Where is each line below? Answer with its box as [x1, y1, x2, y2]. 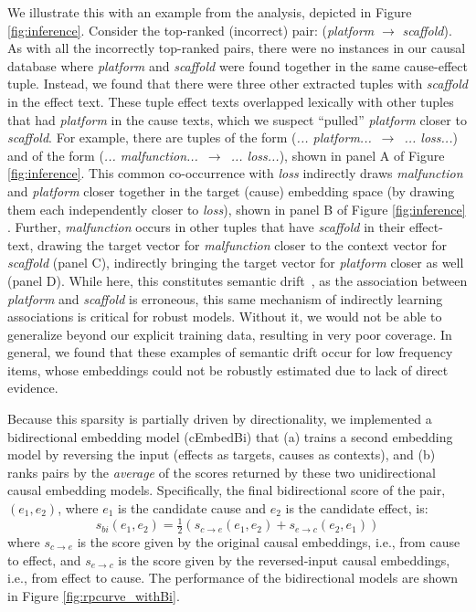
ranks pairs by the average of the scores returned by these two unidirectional [7, 462, 437, 481]
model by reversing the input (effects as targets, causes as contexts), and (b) [7, 445, 436, 464]
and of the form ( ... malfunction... [7, 145, 198, 164]
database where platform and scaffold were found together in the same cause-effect [7, 56, 468, 75]
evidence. [7, 378, 58, 397]
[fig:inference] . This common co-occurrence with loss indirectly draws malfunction [7, 164, 463, 183]
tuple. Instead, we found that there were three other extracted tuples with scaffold [7, 74, 468, 93]
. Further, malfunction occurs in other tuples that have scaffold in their [7, 217, 406, 237]
